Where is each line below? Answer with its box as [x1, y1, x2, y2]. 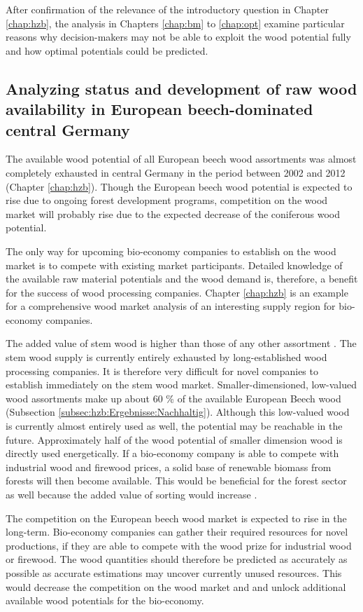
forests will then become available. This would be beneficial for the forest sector [6, 473, 347, 488]
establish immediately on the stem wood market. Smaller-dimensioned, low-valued [6, 377, 357, 392]
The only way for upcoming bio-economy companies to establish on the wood [6, 243, 336, 258]
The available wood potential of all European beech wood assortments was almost [6, 151, 357, 166]
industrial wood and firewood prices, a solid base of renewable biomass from [6, 459, 332, 474]
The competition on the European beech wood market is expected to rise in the [6, 510, 347, 525]
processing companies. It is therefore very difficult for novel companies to [6, 363, 318, 378]
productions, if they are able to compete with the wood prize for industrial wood [6, 538, 352, 552]
